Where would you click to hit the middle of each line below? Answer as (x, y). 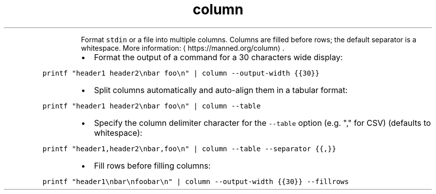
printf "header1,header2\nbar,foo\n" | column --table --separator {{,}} (189, 148)
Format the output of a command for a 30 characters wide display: (218, 57)
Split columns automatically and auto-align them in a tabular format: (221, 90)
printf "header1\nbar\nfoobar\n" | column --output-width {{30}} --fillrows (196, 181)
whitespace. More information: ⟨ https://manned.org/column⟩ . (183, 48)
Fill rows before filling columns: (152, 165)
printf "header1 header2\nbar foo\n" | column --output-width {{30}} (181, 73)
